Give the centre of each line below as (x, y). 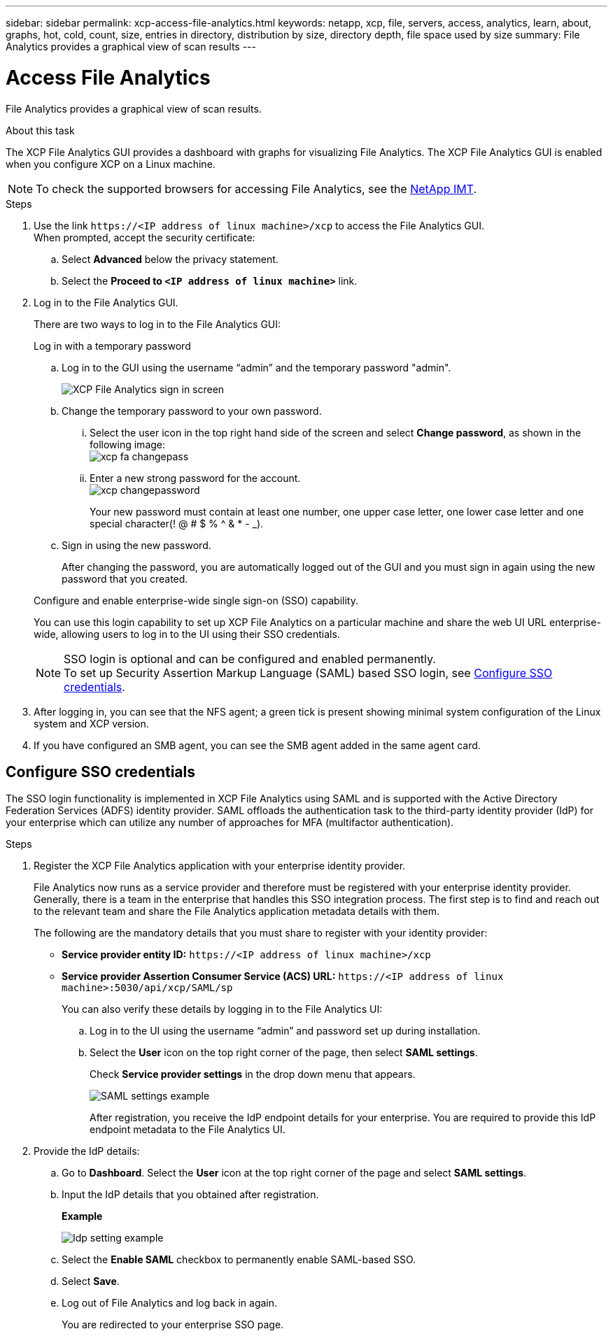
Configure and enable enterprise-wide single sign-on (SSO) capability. (196, 600)
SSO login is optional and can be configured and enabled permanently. (250, 659)
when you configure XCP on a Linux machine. (111, 164)
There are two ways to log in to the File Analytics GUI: (157, 324)
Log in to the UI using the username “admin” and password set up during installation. (285, 1031)
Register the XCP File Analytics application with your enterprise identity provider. (220, 866)
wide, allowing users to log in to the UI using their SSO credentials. (187, 634)
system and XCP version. (91, 723)
